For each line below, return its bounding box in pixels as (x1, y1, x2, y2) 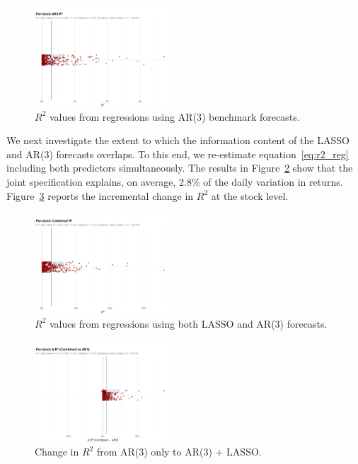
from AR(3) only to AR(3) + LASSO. (96, 444, 262, 459)
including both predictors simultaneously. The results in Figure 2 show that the (6, 160, 353, 175)
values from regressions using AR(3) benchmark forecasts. (49, 109, 300, 124)
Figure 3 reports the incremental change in (6, 188, 194, 203)
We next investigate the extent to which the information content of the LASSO (6, 133, 350, 148)
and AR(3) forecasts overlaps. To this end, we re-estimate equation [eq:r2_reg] (6, 146, 349, 161)
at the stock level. (211, 188, 289, 203)
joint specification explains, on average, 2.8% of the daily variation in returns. (6, 174, 343, 189)
